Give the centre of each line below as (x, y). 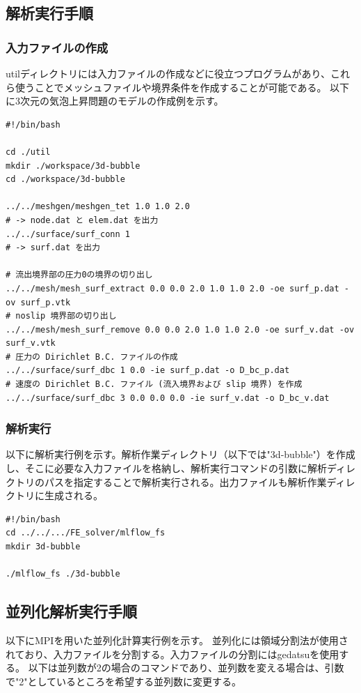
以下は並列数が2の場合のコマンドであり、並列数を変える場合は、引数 (186, 668)
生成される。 (73, 495)
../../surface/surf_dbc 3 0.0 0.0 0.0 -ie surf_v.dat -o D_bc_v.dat (168, 398)
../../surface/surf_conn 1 (68, 234)
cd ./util (28, 152)
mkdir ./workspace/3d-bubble (73, 166)
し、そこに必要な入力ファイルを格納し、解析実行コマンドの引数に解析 (166, 468)
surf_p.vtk (46, 302)
